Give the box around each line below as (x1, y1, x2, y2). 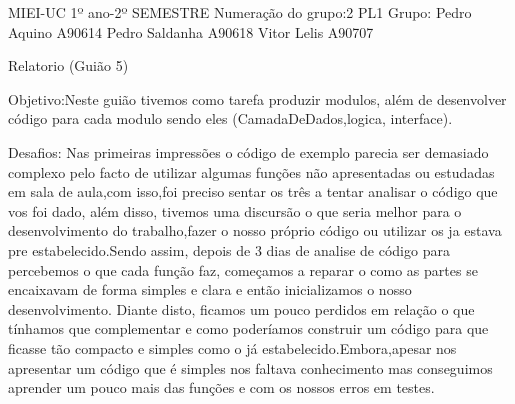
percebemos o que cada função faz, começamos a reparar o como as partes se (8, 259, 478, 280)
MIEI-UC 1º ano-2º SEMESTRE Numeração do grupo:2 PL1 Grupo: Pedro (8, 2, 472, 22)
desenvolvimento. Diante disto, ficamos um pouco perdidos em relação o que (8, 298, 475, 319)
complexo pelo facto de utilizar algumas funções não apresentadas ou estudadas (8, 161, 495, 182)
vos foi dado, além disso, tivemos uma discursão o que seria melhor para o (8, 200, 462, 221)
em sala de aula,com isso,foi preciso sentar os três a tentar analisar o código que (8, 181, 498, 202)
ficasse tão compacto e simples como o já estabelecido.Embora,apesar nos (8, 337, 457, 358)
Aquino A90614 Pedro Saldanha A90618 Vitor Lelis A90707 (8, 21, 374, 42)
